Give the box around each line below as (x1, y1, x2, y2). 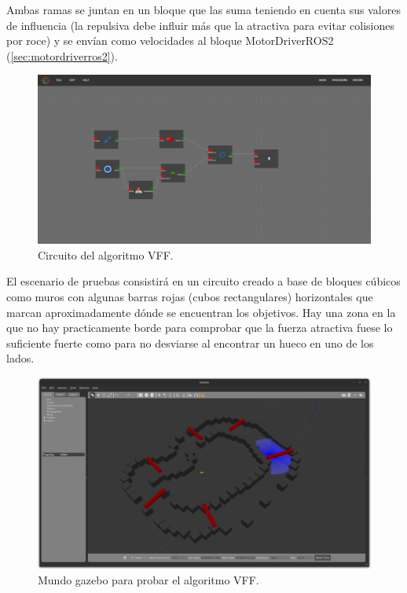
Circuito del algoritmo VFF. (38, 246, 174, 263)
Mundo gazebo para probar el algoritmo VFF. (38, 571, 259, 587)
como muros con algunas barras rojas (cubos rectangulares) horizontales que (6, 289, 373, 305)
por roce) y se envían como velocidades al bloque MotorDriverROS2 (6, 32, 334, 49)
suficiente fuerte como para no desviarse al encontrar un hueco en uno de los (6, 334, 374, 351)
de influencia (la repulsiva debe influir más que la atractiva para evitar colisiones (6, 17, 395, 33)
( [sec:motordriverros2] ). (6, 47, 118, 64)
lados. (6, 350, 35, 366)
